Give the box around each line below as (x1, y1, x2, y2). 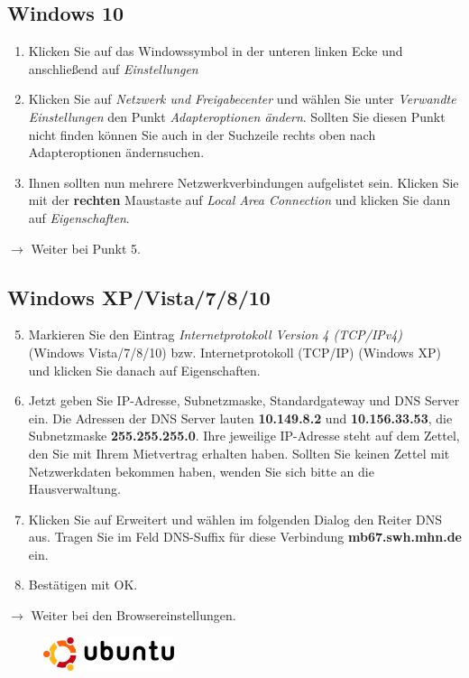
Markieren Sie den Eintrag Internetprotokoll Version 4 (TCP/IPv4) (28, 325, 403, 344)
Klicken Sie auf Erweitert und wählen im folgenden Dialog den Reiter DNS (28, 509, 443, 528)
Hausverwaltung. (28, 479, 121, 498)
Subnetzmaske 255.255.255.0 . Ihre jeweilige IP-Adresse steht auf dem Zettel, (28, 426, 460, 445)
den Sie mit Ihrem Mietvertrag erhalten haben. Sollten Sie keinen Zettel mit (28, 443, 450, 462)
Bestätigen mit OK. (28, 575, 138, 594)
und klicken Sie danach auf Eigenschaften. (28, 360, 261, 379)
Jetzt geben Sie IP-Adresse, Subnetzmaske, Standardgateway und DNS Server (28, 391, 460, 410)
